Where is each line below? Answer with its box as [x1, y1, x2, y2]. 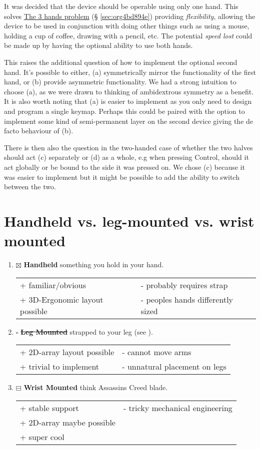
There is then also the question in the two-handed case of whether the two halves [4, 142, 253, 152]
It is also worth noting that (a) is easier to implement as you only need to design [4, 96, 252, 106]
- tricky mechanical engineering [123, 402, 232, 414]
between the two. [4, 181, 56, 192]
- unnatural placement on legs [122, 361, 226, 373]
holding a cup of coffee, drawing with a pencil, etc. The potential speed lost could [4, 30, 252, 40]
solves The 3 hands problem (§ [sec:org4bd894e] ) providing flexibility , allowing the [4, 10, 255, 21]
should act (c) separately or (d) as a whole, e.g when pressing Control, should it [4, 152, 249, 162]
